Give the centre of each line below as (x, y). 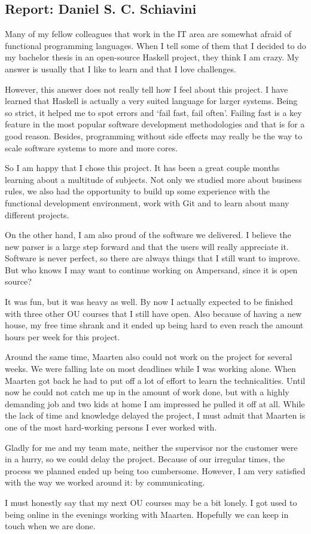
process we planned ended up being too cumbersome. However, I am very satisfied (155, 470)
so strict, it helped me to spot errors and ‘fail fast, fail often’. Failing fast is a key (153, 112)
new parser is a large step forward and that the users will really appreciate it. (147, 246)
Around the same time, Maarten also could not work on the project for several (149, 357)
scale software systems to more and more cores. (92, 147)
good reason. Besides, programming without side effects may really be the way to (154, 135)
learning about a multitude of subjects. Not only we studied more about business (153, 179)
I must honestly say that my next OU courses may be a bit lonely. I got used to (151, 502)
